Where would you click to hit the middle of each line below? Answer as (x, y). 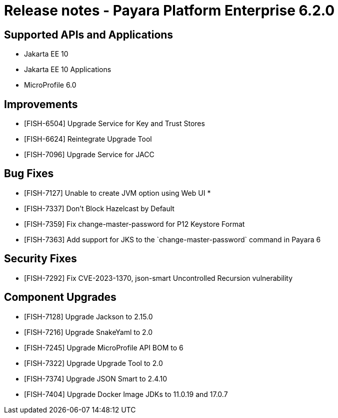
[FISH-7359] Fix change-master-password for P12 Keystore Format (134, 224)
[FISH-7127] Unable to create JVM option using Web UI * (117, 193)
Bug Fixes (29, 174)
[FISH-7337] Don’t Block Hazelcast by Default (99, 208)
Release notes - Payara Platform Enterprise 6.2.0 (169, 11)
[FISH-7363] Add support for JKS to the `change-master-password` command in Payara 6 (172, 239)
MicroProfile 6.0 (50, 85)
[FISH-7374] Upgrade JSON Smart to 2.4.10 (96, 378)
